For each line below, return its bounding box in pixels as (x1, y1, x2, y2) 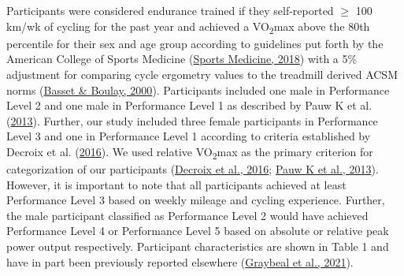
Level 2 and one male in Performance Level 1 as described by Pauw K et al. (6, 97, 372, 114)
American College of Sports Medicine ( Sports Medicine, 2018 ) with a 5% (6, 50, 358, 67)
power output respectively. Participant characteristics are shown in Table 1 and (6, 237, 389, 254)
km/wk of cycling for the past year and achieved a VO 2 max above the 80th (6, 17, 370, 36)
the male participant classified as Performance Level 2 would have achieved (6, 207, 369, 223)
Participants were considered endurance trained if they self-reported (6, 2, 334, 18)
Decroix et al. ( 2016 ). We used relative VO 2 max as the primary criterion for (6, 143, 373, 162)
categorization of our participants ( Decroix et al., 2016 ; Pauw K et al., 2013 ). (6, 161, 379, 177)
